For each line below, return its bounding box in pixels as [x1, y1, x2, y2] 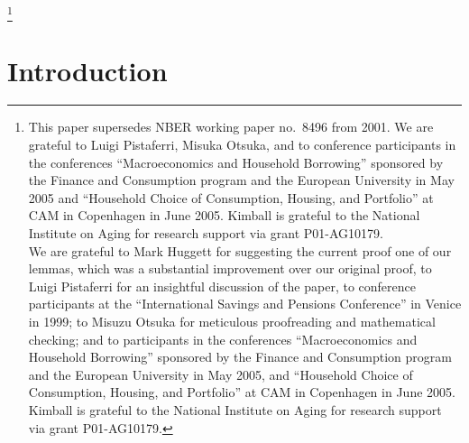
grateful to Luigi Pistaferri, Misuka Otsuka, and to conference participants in [28, 135, 456, 154]
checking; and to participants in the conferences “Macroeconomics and [28, 329, 418, 348]
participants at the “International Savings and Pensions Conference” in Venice [28, 294, 462, 313]
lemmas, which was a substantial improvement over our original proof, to [28, 259, 432, 278]
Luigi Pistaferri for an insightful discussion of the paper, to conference [28, 276, 416, 295]
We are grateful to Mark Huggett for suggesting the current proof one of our [28, 241, 452, 260]
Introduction [7, 51, 168, 88]
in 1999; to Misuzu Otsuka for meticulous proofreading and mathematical [28, 311, 436, 330]
